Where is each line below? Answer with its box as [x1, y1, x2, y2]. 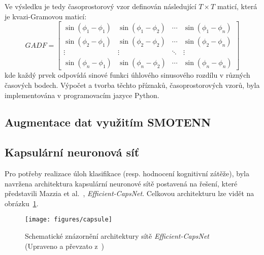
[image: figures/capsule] [25, 216, 112, 224]
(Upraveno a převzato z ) [25, 240, 105, 251]
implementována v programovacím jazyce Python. [5, 89, 159, 100]
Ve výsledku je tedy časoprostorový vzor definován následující [5, 1, 196, 11]
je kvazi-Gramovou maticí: [5, 11, 87, 21]
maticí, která [217, 1, 257, 11]
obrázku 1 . [5, 198, 39, 208]
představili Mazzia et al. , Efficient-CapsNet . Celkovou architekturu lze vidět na [5, 188, 254, 199]
